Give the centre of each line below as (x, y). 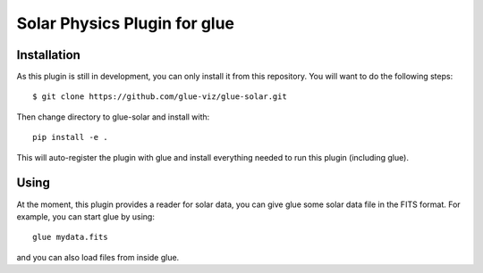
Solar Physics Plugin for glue (126, 23)
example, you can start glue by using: (86, 216)
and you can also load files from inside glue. (98, 257)
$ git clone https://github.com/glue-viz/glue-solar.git (160, 97)
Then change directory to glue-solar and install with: (113, 117)
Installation (48, 55)
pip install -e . (70, 137)
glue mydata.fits (70, 237)
